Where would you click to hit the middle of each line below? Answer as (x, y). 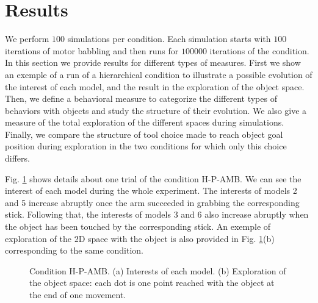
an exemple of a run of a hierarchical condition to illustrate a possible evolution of (159, 74)
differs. (17, 158)
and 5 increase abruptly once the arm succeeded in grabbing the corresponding (152, 202)
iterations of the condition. (259, 50)
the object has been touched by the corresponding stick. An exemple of (138, 226)
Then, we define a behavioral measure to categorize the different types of (141, 98)
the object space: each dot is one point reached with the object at (152, 283)
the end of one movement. (78, 294)
